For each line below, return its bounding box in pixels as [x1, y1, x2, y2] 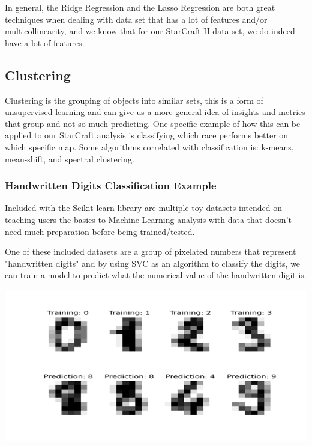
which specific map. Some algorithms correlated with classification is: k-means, [5, 140, 294, 153]
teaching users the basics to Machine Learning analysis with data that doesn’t [5, 213, 292, 225]
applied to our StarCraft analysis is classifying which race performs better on [5, 129, 289, 141]
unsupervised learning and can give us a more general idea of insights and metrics [5, 106, 305, 118]
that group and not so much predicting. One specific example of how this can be [5, 117, 301, 129]
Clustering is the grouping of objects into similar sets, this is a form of [5, 94, 263, 106]
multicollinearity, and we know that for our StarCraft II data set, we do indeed [5, 25, 295, 37]
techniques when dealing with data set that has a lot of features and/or [5, 13, 268, 25]
